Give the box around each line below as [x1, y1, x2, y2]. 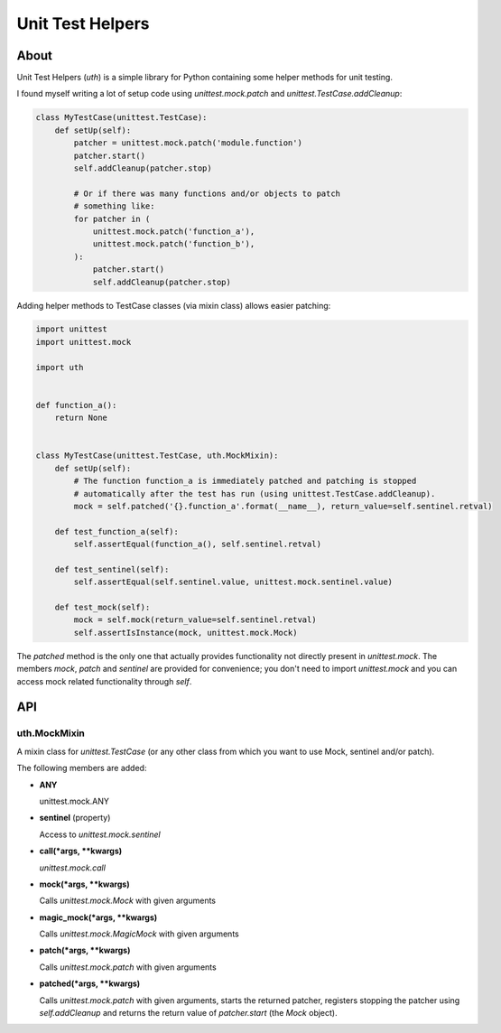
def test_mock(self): [54, 602, 151, 613]
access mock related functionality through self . [16, 675, 192, 686]
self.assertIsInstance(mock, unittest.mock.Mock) [73, 628, 298, 637]
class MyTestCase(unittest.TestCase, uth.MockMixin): [35, 451, 279, 461]
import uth [35, 362, 84, 372]
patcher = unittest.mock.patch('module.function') [73, 138, 302, 148]
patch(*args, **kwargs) [39, 945, 131, 956]
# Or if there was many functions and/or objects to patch [73, 188, 341, 199]
